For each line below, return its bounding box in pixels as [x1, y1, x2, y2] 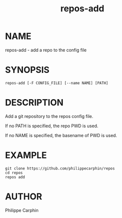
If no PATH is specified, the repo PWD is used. [5, 123, 98, 129]
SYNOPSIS [5, 65, 50, 75]
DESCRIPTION [5, 97, 64, 109]
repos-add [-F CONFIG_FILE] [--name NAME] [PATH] [5, 80, 109, 85]
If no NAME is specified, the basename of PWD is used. [5, 132, 118, 138]
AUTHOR [5, 191, 43, 202]
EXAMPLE [5, 150, 47, 161]
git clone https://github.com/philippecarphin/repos [5, 166, 115, 171]
